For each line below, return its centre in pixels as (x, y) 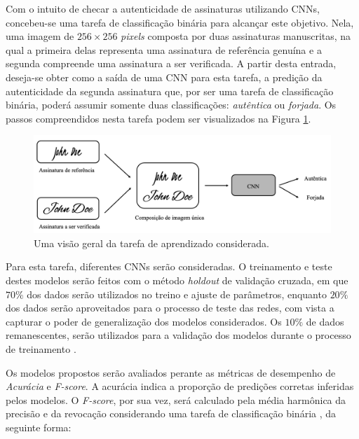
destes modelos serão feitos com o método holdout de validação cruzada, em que (177, 280)
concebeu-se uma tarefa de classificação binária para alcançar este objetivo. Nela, (180, 22)
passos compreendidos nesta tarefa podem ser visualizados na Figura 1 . (158, 118)
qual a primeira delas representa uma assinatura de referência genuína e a (164, 49)
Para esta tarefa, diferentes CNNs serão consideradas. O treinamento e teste (169, 266)
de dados (325, 321)
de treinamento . (41, 349)
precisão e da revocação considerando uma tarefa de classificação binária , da (171, 413)
